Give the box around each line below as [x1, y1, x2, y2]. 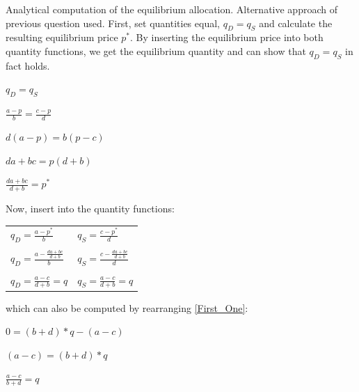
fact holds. [6, 58, 50, 72]
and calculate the [259, 15, 333, 30]
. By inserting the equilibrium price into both [130, 30, 324, 45]
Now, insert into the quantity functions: [6, 201, 175, 216]
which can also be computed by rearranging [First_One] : [6, 300, 248, 315]
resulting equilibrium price [6, 30, 118, 45]
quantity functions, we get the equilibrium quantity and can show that [6, 43, 306, 58]
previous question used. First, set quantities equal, [6, 15, 220, 30]
